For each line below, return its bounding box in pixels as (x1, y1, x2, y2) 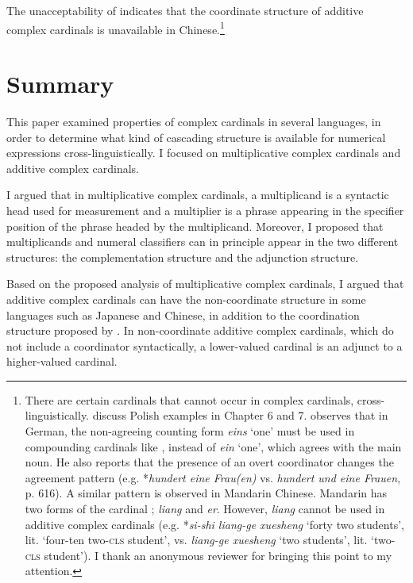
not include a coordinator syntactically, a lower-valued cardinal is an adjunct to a (6, 337, 403, 354)
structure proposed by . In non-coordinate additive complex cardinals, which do (6, 322, 394, 339)
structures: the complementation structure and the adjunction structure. (6, 248, 359, 265)
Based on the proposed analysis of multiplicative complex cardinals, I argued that (6, 275, 404, 292)
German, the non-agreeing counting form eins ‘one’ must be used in (25, 423, 355, 439)
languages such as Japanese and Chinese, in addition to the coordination (6, 306, 360, 323)
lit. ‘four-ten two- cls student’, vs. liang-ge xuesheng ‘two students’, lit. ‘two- (25, 531, 396, 548)
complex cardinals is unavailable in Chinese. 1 (6, 18, 225, 37)
